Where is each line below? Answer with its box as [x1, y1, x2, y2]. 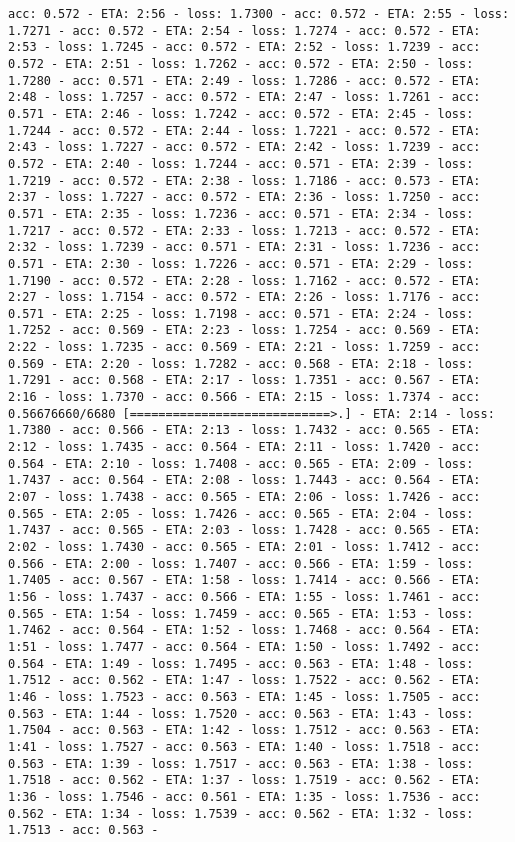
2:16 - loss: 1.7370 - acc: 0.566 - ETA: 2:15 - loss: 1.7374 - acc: [8, 390, 481, 405]
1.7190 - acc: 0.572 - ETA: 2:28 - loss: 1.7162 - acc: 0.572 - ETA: [8, 273, 481, 288]
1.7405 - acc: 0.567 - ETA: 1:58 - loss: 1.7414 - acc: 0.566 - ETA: [8, 573, 481, 588]
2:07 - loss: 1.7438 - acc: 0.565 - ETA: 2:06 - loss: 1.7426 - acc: [8, 490, 481, 505]
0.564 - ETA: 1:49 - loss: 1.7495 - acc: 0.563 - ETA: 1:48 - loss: [8, 656, 474, 671]
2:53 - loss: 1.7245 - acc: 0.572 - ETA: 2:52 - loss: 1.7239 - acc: [8, 40, 481, 55]
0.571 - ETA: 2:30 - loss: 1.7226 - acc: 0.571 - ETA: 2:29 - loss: [8, 256, 474, 271]
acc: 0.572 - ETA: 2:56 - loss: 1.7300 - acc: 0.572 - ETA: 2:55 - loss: [8, 7, 510, 21]
